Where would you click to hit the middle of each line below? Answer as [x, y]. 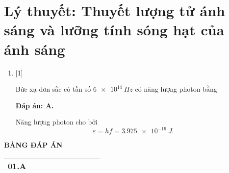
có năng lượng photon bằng [176, 89]
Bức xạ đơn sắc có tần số [53, 89]
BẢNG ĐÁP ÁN [33, 145]
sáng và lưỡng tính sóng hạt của [114, 30]
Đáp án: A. [35, 105]
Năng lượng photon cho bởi [56, 122]
